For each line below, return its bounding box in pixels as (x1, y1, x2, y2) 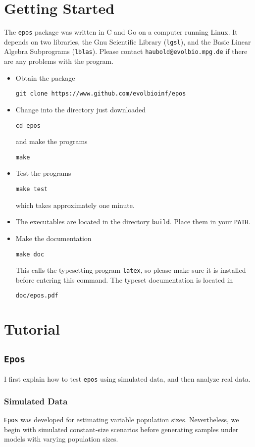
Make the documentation (15, 233, 92, 243)
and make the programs (15, 136, 88, 147)
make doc (15, 250, 45, 258)
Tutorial (4, 319, 60, 339)
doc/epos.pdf (15, 292, 58, 299)
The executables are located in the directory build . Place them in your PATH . (15, 216, 251, 227)
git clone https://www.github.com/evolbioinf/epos (15, 90, 186, 98)
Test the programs (15, 168, 71, 178)
